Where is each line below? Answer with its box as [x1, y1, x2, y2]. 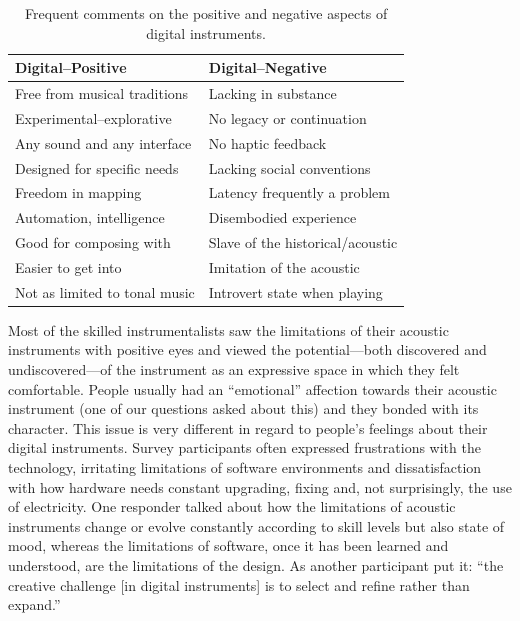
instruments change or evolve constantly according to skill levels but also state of [8, 515, 505, 536]
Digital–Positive [15, 57, 127, 78]
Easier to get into [15, 256, 122, 277]
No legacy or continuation [208, 107, 367, 128]
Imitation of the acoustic [208, 256, 360, 277]
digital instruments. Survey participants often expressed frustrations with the [8, 437, 481, 458]
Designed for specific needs [15, 157, 179, 178]
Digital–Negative [208, 57, 327, 78]
